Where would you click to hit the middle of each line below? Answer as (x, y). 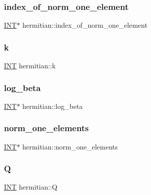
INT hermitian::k (30, 66)
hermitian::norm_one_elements (70, 146)
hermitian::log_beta (53, 106)
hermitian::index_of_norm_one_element (85, 25)
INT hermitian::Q (31, 187)
